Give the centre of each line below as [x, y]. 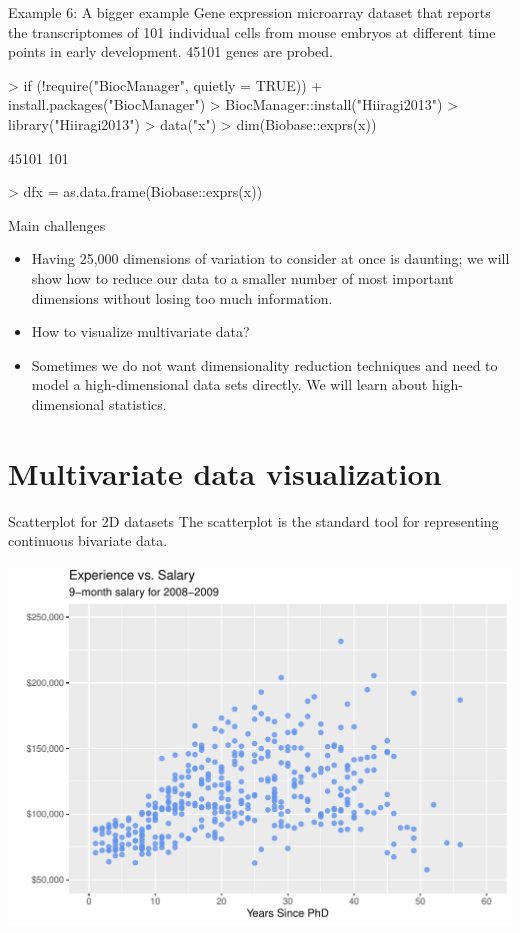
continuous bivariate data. [88, 540]
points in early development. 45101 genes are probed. [170, 51]
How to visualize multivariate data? [140, 331]
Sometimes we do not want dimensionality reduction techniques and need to [264, 364]
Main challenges [57, 224]
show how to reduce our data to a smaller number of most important [242, 277]
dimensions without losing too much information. [182, 297]
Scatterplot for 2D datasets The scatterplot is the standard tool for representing [253, 520]
